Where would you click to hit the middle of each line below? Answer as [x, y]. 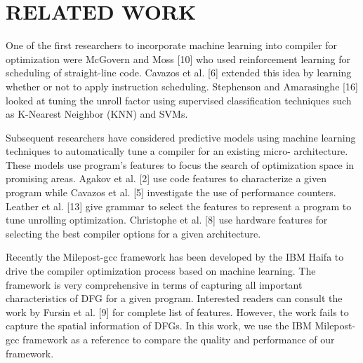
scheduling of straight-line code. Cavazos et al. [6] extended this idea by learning [179, 73]
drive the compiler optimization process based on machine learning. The [161, 271]
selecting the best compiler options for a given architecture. [133, 233]
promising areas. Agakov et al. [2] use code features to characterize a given [166, 178]
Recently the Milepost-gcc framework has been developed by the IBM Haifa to [175, 257]
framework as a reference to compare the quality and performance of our [179, 339]
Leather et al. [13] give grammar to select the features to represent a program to [179, 206]
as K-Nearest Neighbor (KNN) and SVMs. [97, 114]
